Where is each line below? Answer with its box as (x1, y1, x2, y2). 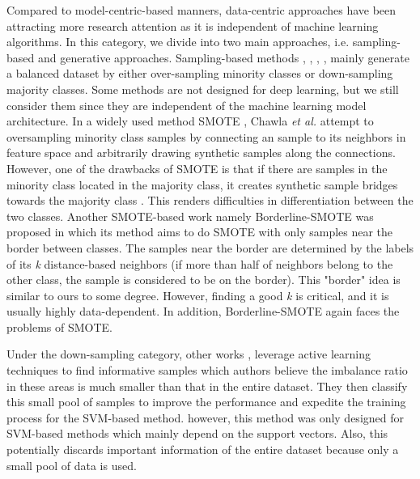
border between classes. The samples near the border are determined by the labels (6, 239, 414, 256)
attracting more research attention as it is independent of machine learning (6, 17, 379, 34)
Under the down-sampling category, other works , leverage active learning (6, 345, 371, 362)
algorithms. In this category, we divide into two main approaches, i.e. (6, 33, 350, 50)
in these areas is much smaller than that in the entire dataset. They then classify (6, 377, 408, 394)
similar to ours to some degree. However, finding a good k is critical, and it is (6, 286, 389, 303)
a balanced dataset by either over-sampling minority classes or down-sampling (6, 65, 393, 82)
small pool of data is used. (6, 456, 137, 473)
